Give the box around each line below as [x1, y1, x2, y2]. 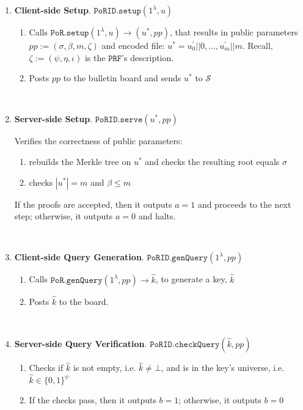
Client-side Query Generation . [14, 251, 144, 263]
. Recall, [242, 39, 273, 51]
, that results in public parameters [169, 26, 298, 38]
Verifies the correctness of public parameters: [14, 134, 183, 147]
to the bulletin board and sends [63, 71, 181, 84]
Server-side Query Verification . [14, 337, 147, 350]
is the [84, 51, 106, 64]
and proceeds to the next [197, 197, 291, 210]
